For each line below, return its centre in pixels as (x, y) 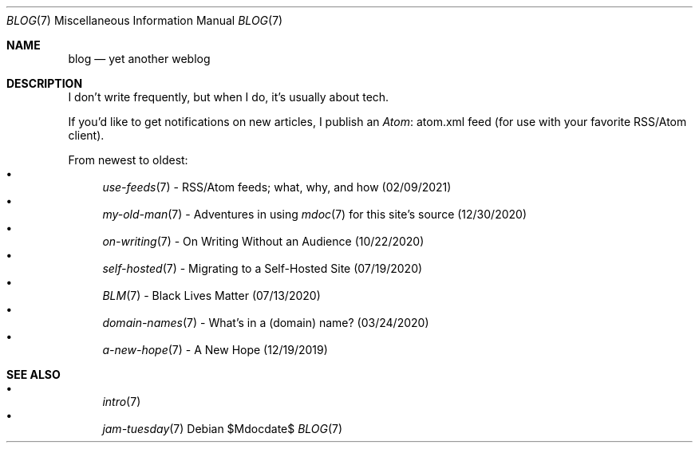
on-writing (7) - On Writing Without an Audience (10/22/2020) (263, 241)
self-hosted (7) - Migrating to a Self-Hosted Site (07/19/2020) (263, 268)
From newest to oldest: (128, 160)
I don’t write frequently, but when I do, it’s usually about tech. (229, 97)
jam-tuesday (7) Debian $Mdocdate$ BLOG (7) (223, 429)
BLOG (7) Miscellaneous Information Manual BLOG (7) (145, 20)
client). (86, 135)
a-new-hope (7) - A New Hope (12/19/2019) (215, 350)
